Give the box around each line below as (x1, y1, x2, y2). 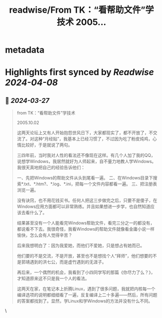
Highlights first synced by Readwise (5, 67, 154, 78)
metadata (5, 44, 45, 56)
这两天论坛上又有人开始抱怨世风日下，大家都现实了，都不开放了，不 (16, 130, 153, 136)
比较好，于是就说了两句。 (21, 142, 73, 148)
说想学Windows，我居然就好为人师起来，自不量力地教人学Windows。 (16, 159, 156, 164)
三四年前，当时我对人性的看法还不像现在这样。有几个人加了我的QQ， (16, 152, 156, 159)
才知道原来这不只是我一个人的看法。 (16, 276, 90, 281)
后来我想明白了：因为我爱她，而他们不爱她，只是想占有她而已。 (16, 242, 145, 249)
